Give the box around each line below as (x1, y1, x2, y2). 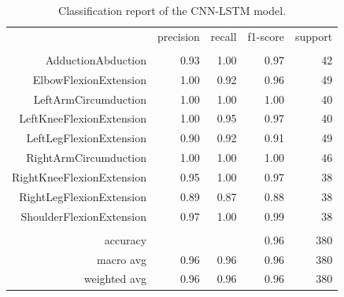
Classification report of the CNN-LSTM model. (58, 2, 287, 18)
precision (157, 27, 200, 44)
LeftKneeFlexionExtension (19, 110, 147, 126)
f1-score (247, 27, 284, 44)
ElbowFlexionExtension (32, 71, 147, 87)
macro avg (97, 251, 147, 267)
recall (210, 27, 237, 44)
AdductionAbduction (45, 51, 147, 68)
